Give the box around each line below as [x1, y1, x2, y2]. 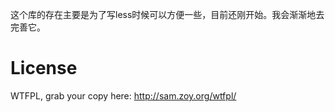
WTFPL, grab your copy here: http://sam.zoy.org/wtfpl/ [10, 89, 237, 102]
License [10, 57, 78, 80]
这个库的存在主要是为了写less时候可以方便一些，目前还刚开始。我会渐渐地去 [10, 9, 325, 20]
